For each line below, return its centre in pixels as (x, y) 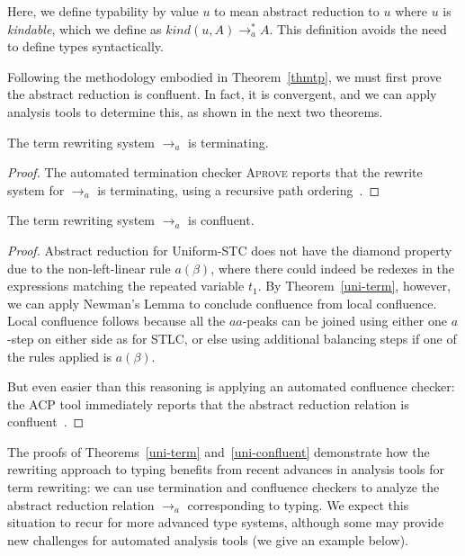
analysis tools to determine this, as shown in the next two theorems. (195, 111)
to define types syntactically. (85, 46)
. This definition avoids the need (358, 28)
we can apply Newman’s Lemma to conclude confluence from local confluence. (222, 303)
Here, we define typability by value (103, 11)
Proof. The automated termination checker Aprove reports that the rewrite (215, 172)
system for (36, 189)
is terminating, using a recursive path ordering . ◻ (239, 189)
